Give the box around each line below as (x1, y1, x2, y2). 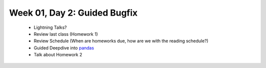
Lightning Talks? (33, 24, 67, 30)
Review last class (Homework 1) (33, 31, 98, 37)
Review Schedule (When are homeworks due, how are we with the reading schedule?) (33, 38, 209, 44)
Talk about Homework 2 (33, 52, 82, 58)
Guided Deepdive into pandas (33, 45, 95, 51)
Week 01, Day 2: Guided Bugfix (9, 7, 138, 18)
